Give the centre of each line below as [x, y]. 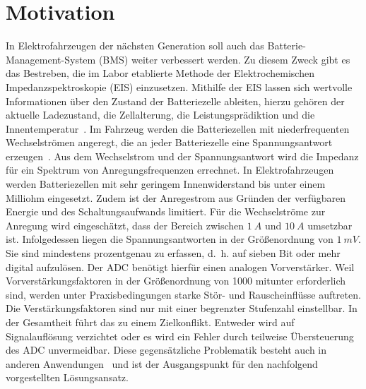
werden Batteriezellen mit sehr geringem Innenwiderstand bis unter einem [166, 184]
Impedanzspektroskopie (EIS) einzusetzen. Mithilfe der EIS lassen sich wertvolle [179, 86]
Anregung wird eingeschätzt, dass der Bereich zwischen [125, 225]
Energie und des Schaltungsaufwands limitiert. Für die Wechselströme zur [166, 211]
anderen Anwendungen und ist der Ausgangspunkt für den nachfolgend [162, 363]
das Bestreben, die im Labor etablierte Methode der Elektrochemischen [160, 73]
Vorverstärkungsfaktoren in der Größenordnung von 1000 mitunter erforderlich [176, 281]
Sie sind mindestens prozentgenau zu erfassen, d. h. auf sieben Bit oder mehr [173, 253]
